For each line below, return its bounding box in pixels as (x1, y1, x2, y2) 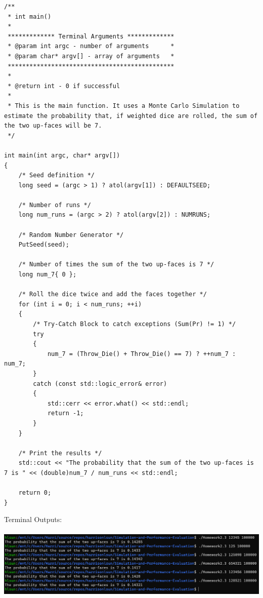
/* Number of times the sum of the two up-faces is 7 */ (18, 261, 214, 268)
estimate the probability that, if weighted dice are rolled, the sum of (4, 112, 258, 119)
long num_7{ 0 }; (18, 271, 77, 278)
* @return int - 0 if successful (8, 82, 120, 90)
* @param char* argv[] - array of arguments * (8, 52, 174, 60)
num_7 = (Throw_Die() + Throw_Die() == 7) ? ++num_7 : (47, 350, 236, 357)
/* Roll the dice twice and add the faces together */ (18, 291, 207, 298)
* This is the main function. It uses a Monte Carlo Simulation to (8, 102, 240, 109)
